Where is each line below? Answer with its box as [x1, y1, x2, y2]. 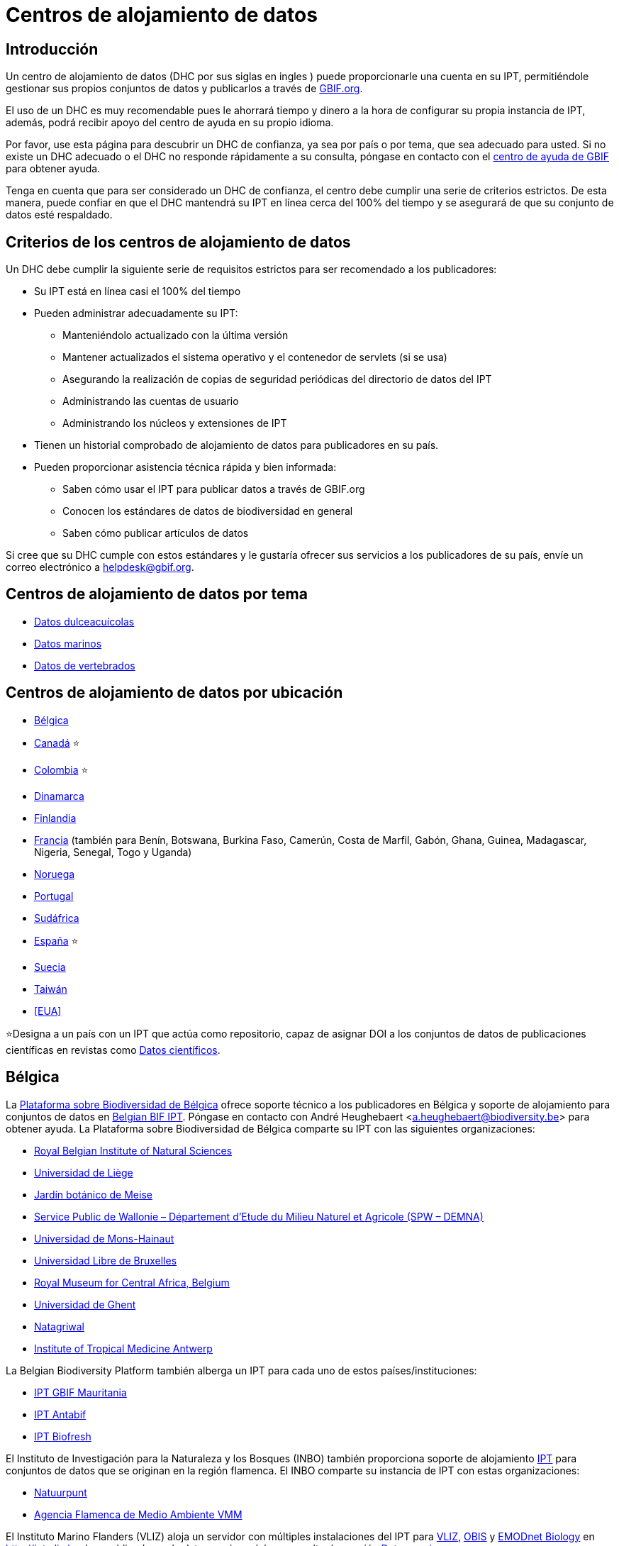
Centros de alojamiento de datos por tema [6, 585, 308, 604]
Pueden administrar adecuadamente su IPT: [34, 307, 238, 320]
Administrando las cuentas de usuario [62, 395, 239, 408]
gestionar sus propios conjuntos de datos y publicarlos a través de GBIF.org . [6, 82, 363, 95]
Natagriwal [34, 1320, 85, 1333]
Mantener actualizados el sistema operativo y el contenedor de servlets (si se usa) [62, 351, 447, 364]
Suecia [34, 960, 66, 973]
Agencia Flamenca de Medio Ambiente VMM [34, 1508, 242, 1520]
